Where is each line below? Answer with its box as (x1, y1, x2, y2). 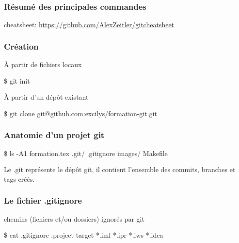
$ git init (4, 75, 30, 86)
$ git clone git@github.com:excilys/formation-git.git (4, 108, 157, 118)
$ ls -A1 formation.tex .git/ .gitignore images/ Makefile (4, 148, 168, 158)
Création (4, 40, 39, 52)
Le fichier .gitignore (4, 194, 82, 207)
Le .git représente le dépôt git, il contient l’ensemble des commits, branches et (4, 164, 236, 174)
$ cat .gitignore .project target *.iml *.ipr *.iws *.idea (4, 230, 163, 240)
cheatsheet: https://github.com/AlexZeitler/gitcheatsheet (4, 19, 175, 30)
